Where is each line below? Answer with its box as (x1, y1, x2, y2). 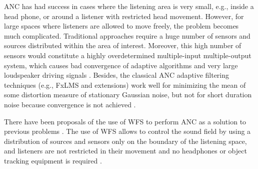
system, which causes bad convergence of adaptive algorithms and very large (4, 60, 238, 70)
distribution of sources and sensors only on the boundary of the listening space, (4, 135, 247, 146)
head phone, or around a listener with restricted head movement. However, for (4, 11, 244, 21)
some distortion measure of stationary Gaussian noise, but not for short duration (4, 89, 252, 100)
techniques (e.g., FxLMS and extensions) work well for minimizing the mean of (4, 79, 246, 90)
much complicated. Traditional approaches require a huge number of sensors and (4, 30, 250, 41)
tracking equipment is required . (4, 155, 102, 165)
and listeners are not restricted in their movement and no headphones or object (4, 145, 247, 156)
